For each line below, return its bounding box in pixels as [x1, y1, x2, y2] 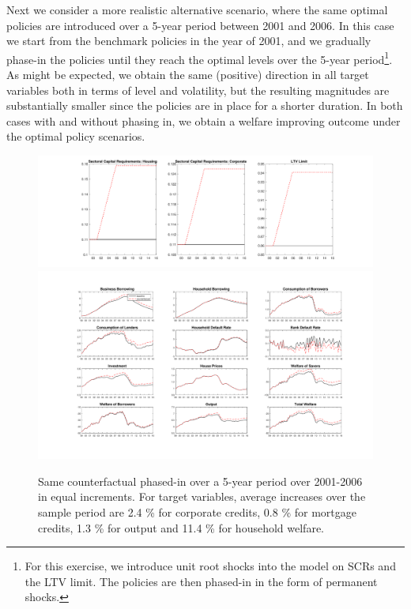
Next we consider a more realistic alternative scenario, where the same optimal [6, 2, 388, 17]
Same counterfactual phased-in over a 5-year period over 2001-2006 [38, 472, 363, 489]
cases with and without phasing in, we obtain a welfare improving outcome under [6, 112, 401, 129]
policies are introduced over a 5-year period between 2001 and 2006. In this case [6, 17, 394, 33]
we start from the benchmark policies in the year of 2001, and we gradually [6, 32, 371, 49]
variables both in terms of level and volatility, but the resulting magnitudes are [6, 81, 390, 98]
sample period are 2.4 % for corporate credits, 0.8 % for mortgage [38, 504, 356, 521]
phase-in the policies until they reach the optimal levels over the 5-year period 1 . [6, 48, 393, 67]
